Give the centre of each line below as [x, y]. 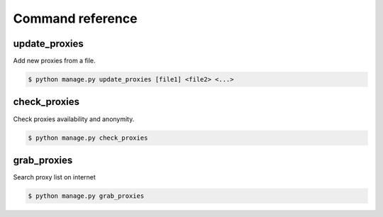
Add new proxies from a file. [54, 61]
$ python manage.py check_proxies [88, 138]
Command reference [75, 18]
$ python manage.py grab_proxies [86, 196]
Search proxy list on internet [54, 177]
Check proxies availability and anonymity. [74, 119]
